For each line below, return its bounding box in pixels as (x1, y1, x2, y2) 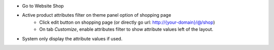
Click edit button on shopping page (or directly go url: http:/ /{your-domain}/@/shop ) (39, 19, 215, 25)
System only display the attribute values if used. (22, 35, 123, 41)
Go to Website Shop (22, 3, 64, 9)
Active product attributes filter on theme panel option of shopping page (22, 12, 172, 18)
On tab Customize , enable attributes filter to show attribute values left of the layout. (39, 26, 214, 32)
